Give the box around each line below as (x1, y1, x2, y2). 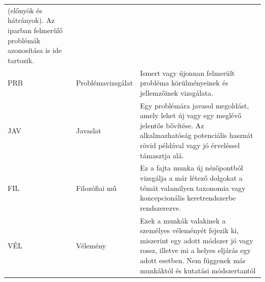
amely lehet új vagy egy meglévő (140, 110, 242, 121)
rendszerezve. (140, 202, 181, 213)
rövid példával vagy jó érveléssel (140, 139, 240, 150)
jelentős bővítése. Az (140, 120, 204, 130)
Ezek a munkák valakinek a (140, 215, 226, 225)
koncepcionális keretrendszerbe (140, 192, 236, 203)
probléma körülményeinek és (140, 77, 228, 88)
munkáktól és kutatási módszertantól (140, 265, 256, 275)
